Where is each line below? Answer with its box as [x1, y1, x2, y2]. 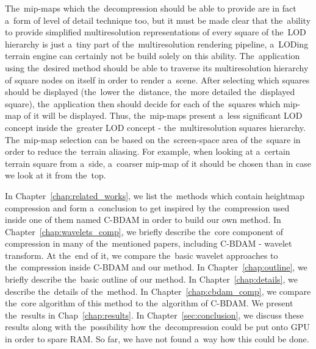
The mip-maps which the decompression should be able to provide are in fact [5, 2, 296, 14]
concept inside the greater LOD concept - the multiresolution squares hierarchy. [5, 121, 306, 133]
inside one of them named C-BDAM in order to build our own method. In [5, 213, 281, 226]
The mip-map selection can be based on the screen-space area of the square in [5, 133, 301, 146]
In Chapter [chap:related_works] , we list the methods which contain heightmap [5, 189, 305, 202]
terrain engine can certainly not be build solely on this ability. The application [5, 49, 300, 62]
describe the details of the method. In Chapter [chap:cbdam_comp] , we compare [5, 284, 311, 297]
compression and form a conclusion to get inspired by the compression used [5, 201, 290, 214]
